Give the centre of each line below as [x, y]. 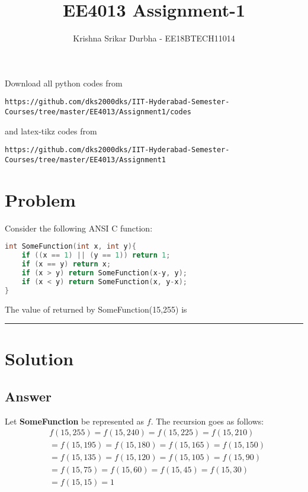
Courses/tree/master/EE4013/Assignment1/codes [98, 112]
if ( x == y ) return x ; [66, 264]
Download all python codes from [64, 83]
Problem [40, 199]
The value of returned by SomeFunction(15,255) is [96, 309]
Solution [39, 358]
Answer [28, 396]
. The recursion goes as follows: [207, 421]
